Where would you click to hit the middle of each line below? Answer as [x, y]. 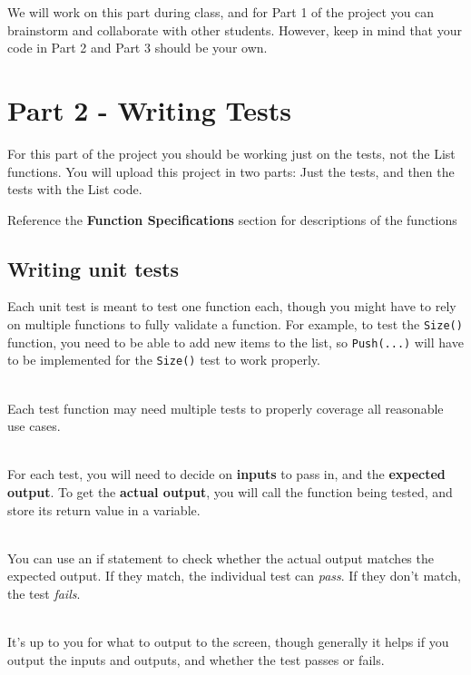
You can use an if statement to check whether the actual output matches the [221, 558]
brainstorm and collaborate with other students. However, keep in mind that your [235, 29]
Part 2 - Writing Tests [149, 109]
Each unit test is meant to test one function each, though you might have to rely [232, 306]
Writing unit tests [93, 268]
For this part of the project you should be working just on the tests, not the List [231, 153]
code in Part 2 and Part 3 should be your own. [137, 48]
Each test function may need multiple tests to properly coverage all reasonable [226, 408]
